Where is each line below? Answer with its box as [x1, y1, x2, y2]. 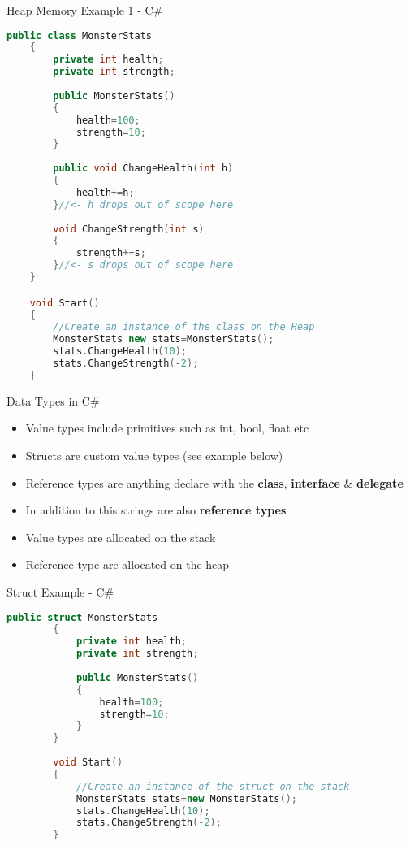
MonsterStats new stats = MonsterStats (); [53, 333, 274, 345]
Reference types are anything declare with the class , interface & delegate [25, 474, 404, 491]
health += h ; [76, 186, 135, 198]
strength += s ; [76, 247, 146, 259]
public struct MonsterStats [6, 611, 158, 623]
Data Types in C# [6, 392, 100, 409]
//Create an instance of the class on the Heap [53, 321, 315, 333]
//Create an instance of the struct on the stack [76, 780, 350, 792]
